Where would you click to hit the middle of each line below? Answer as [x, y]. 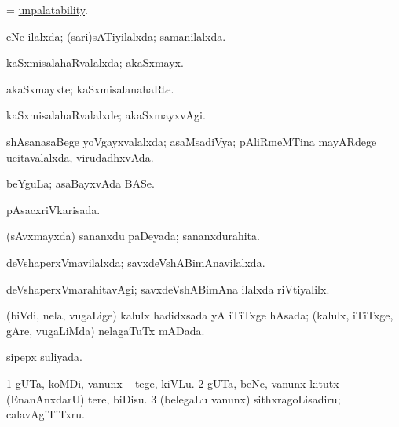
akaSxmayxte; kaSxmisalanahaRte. [90, 88]
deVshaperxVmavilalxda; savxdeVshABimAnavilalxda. [136, 262]
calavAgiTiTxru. [46, 414]
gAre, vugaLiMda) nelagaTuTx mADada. [106, 330]
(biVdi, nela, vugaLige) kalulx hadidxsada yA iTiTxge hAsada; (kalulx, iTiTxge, [200, 315]
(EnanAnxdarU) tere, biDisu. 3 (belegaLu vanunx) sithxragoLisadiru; [174, 398]
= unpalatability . [47, 9]
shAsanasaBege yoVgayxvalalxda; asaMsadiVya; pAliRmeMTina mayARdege [192, 141]
